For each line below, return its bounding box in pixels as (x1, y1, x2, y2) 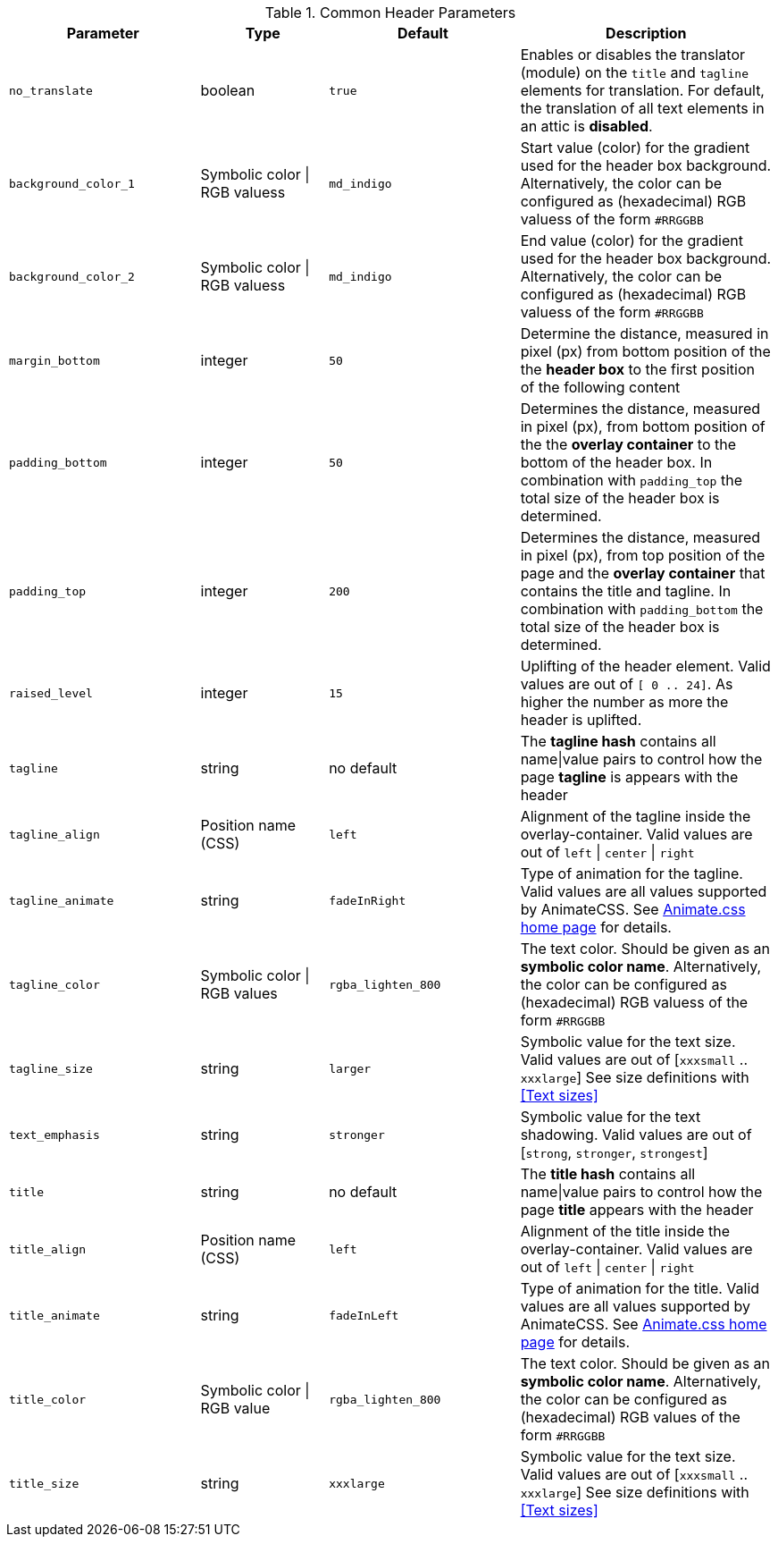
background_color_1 (9, 176, 135, 190)
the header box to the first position (520, 360, 755, 378)
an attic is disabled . (520, 117, 653, 135)
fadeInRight (329, 893, 406, 907)
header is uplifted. (520, 711, 642, 729)
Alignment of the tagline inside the (520, 807, 751, 825)
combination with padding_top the (520, 471, 742, 489)
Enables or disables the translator (520, 46, 746, 63)
